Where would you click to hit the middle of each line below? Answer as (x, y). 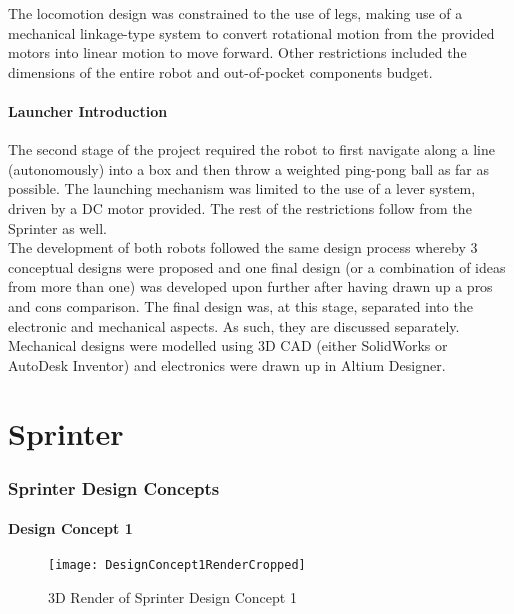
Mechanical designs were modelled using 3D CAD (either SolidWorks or (228, 345)
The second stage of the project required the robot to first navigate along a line (251, 149)
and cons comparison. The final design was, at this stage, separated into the (240, 305)
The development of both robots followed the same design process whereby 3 (243, 247)
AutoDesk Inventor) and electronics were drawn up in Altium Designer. (227, 364)
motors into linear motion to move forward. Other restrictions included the (237, 52)
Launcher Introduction (88, 110)
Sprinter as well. (57, 227)
